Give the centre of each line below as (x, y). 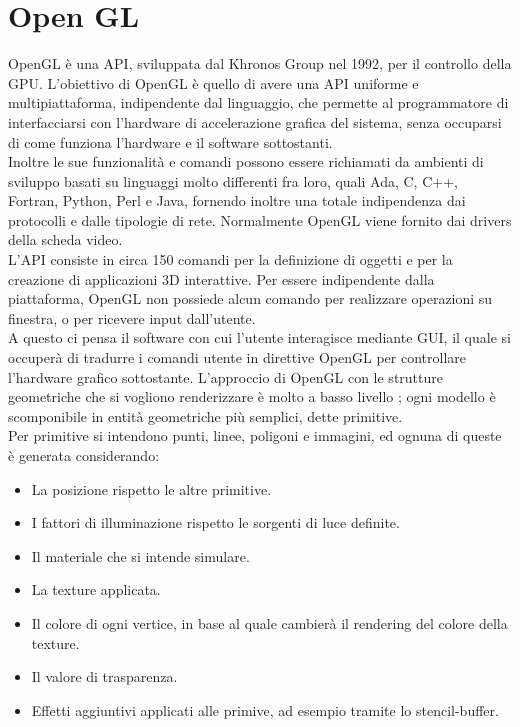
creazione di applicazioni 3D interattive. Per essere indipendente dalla (221, 278)
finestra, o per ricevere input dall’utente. (132, 317)
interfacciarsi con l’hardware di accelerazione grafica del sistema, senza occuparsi (255, 121)
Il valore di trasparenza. (104, 676)
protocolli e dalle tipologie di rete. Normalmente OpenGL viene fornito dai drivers (260, 219)
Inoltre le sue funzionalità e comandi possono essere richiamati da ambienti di (246, 161)
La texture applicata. (96, 589)
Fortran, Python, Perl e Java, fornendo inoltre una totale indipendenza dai (237, 200)
